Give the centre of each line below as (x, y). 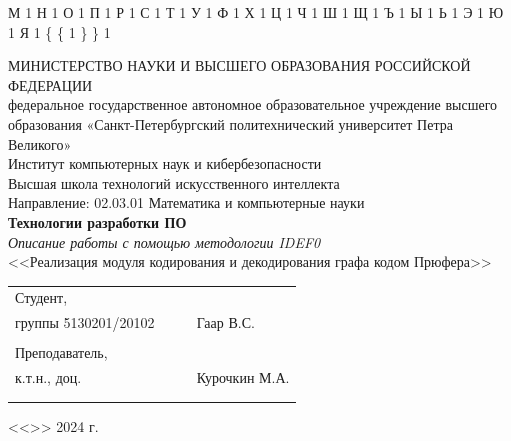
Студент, (41, 297)
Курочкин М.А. (243, 377)
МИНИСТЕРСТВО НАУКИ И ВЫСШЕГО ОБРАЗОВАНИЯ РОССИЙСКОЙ (239, 65)
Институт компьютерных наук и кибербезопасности (165, 163)
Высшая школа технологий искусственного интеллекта (174, 182)
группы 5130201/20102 (85, 322)
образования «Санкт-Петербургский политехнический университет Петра (230, 123)
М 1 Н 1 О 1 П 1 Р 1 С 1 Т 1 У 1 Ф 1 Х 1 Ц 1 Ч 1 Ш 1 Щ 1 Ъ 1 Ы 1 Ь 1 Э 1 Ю (256, 12)
